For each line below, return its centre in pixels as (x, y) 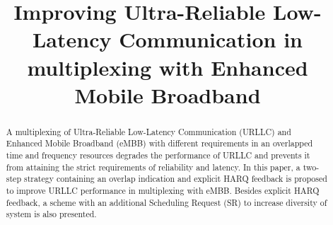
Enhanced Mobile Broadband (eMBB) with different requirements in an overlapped (159, 143)
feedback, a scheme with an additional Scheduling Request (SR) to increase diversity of (166, 202)
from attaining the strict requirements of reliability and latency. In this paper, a (153, 167)
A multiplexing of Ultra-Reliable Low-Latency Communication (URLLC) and (148, 131)
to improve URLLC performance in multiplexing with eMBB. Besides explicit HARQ (163, 191)
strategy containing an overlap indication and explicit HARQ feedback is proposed (175, 179)
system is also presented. (51, 214)
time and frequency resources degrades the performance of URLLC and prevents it (158, 155)
